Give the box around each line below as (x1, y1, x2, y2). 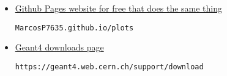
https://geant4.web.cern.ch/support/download (15, 62, 204, 71)
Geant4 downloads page (15, 41, 104, 54)
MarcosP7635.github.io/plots (15, 23, 134, 32)
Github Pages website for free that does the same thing (15, 2, 223, 14)
